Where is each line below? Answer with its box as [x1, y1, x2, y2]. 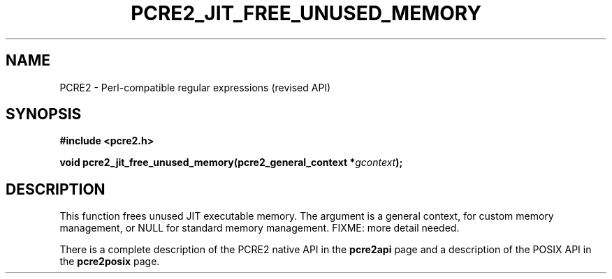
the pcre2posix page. [59, 255, 160, 268]
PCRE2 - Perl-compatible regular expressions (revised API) [59, 81, 331, 93]
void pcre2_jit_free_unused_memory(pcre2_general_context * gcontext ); [59, 156, 403, 169]
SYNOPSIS [6, 105, 82, 123]
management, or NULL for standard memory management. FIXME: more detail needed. [59, 222, 460, 234]
